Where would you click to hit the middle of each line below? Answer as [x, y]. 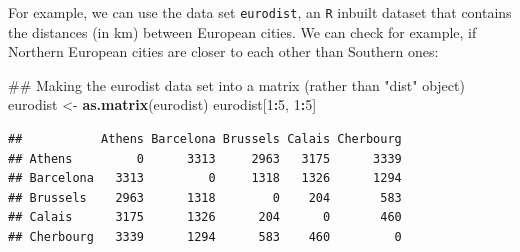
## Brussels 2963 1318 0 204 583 [205, 197]
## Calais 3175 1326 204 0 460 [205, 217]
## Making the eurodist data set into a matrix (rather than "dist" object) [236, 84]
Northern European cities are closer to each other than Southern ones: [223, 51]
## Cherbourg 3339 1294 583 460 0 [205, 237]
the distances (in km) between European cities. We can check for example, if [242, 31]
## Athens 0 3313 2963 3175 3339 [205, 158]
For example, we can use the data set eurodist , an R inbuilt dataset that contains [260, 12]
